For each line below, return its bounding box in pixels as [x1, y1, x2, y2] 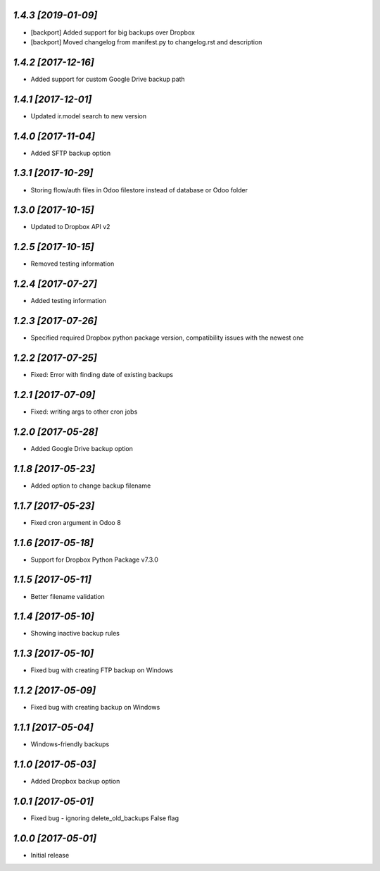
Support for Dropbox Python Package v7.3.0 [30, 555, 158, 564]
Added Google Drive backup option [30, 444, 134, 452]
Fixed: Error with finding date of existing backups [30, 371, 174, 379]
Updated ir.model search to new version [30, 111, 147, 120]
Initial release [30, 851, 70, 859]
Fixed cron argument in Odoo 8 [30, 518, 121, 526]
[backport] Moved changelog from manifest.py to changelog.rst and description [30, 37, 262, 46]
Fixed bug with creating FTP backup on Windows [30, 666, 174, 674]
